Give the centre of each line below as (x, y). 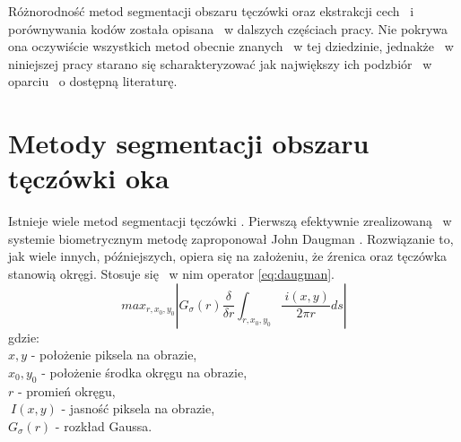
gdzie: (24, 337)
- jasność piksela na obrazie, (138, 408)
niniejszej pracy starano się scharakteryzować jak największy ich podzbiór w (220, 63)
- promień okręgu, (66, 390)
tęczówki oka (89, 178)
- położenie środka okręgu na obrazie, (144, 372)
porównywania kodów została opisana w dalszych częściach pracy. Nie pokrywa (228, 28)
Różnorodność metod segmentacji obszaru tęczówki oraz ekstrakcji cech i (211, 11)
